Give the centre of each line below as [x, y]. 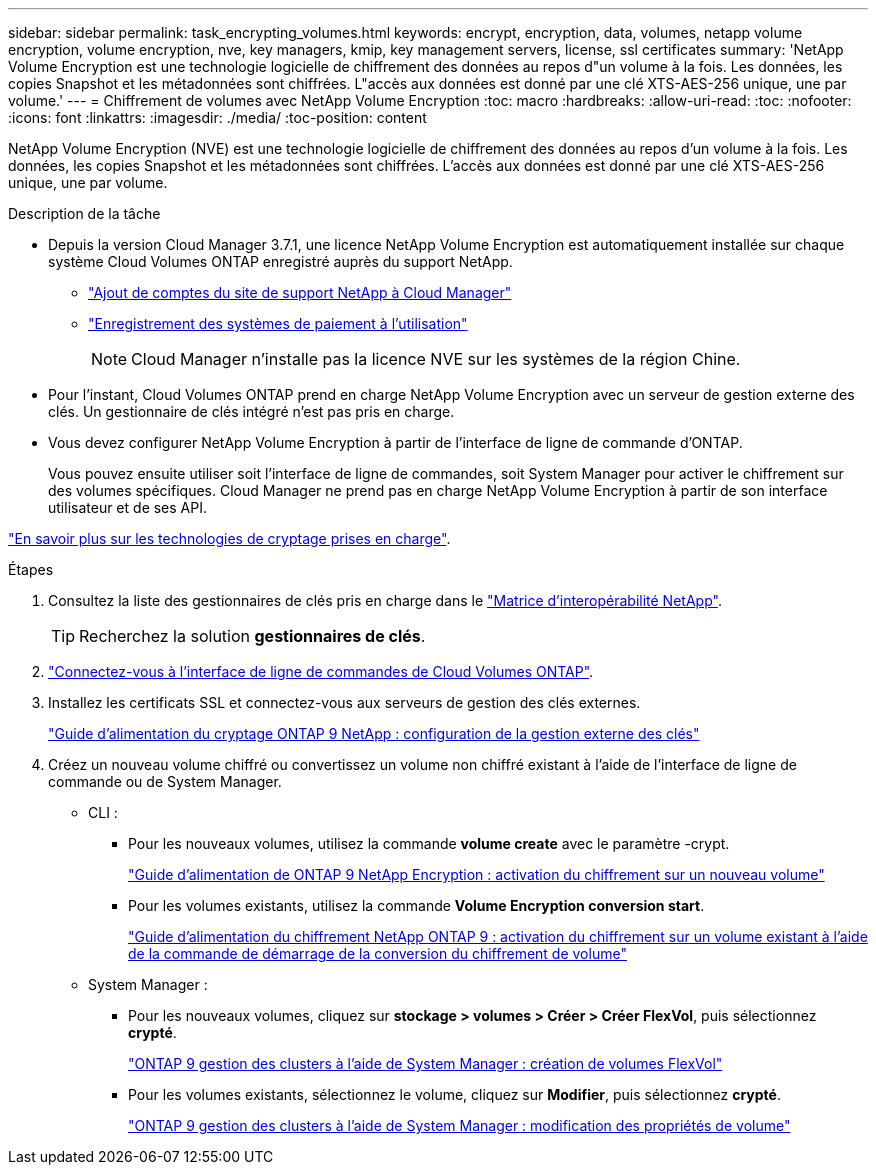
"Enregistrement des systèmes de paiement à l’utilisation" [278, 323]
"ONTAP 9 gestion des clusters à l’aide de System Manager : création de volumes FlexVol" [425, 1063]
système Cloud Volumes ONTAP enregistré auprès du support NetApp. [280, 261]
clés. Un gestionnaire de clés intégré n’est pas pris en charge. [251, 411]
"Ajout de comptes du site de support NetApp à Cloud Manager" [300, 292]
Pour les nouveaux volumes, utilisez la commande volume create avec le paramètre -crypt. [429, 843]
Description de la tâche [84, 213]
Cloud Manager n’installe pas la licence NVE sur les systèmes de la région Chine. [436, 359]
